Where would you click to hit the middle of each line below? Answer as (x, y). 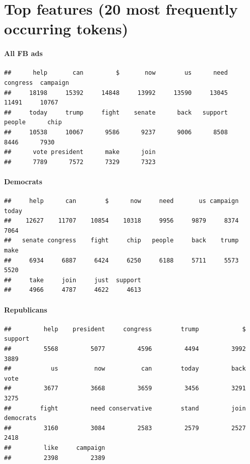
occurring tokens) (66, 29)
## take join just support (73, 280)
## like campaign (55, 448)
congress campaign (37, 83)
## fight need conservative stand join (125, 408)
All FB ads (23, 53)
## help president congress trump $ (125, 329)
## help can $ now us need (116, 73)
